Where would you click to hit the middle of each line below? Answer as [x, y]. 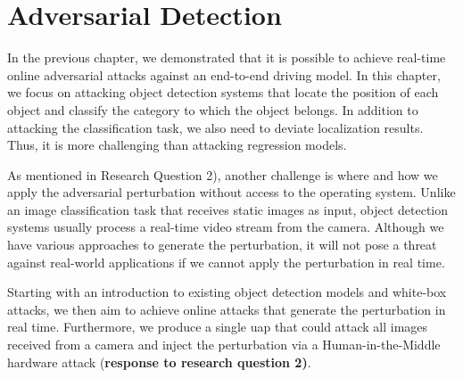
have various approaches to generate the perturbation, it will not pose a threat [222, 245]
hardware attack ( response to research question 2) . [159, 362]
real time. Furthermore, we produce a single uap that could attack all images [218, 327]
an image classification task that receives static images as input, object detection [228, 209]
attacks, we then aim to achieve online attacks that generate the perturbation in [227, 309]
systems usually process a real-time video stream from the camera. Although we [226, 227]
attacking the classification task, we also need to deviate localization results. [215, 127]
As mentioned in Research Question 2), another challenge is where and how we [223, 174]
